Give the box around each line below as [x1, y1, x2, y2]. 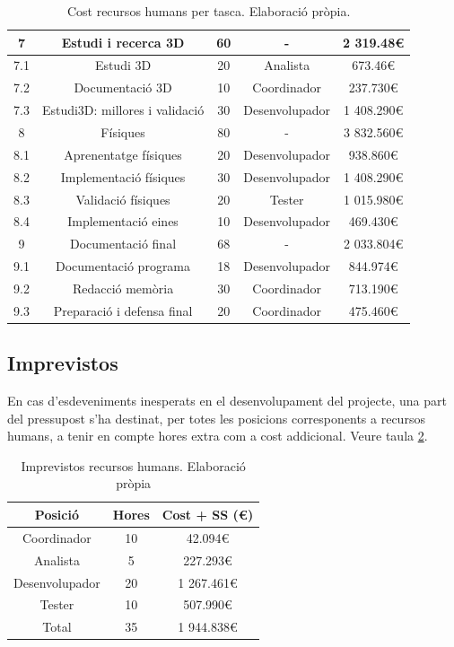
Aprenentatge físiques [64, 144, 182, 163]
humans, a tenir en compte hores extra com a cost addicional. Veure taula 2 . [7, 426, 428, 445]
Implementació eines [67, 212, 179, 231]
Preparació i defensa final [53, 301, 193, 319]
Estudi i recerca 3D [61, 32, 185, 51]
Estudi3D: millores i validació [41, 101, 205, 119]
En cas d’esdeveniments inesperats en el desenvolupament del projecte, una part [7, 391, 447, 410]
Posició [34, 504, 79, 523]
